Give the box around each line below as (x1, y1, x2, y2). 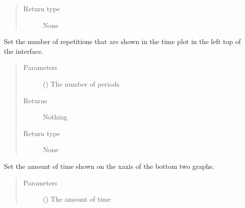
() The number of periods (43, 78, 120, 89)
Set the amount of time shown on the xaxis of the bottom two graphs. (4, 161, 215, 171)
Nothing (43, 112, 68, 122)
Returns (23, 95, 48, 105)
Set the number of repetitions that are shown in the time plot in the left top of (4, 36, 241, 46)
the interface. (4, 46, 44, 56)
